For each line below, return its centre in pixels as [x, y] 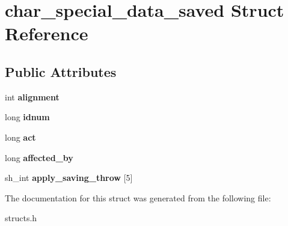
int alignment [32, 96]
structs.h [21, 218]
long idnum [27, 117]
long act [20, 137]
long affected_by [39, 157]
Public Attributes [61, 71]
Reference [47, 33]
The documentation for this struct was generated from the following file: [138, 197]
